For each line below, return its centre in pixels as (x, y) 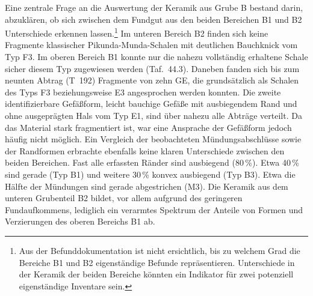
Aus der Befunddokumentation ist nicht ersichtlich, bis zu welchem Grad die (160, 250)
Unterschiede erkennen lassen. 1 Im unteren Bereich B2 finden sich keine (137, 32)
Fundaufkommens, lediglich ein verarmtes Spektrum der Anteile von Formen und (154, 209)
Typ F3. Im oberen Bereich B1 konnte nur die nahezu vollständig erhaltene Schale (156, 57)
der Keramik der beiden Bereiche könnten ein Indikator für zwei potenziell (156, 274)
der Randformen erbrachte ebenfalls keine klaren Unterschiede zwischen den (145, 150)
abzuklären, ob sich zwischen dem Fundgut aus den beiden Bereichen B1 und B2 (153, 19)
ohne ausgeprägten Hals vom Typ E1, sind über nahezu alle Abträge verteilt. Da (153, 115)
